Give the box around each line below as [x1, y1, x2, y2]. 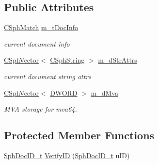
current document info [4, 38, 70, 49]
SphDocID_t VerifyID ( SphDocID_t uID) [4, 150, 130, 160]
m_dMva [91, 87, 118, 98]
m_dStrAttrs [98, 55, 137, 65]
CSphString [50, 55, 85, 65]
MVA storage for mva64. [4, 104, 77, 114]
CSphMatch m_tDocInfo [4, 22, 79, 33]
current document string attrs [4, 71, 91, 81]
